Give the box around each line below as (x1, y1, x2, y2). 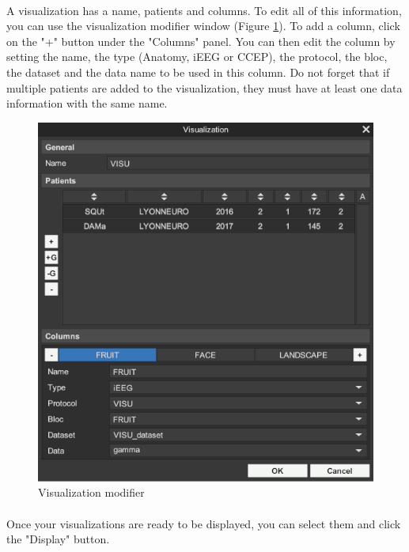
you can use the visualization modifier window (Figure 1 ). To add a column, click (6, 17, 400, 34)
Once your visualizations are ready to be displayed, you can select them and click (6, 515, 401, 531)
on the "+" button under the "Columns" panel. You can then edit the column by (6, 32, 396, 49)
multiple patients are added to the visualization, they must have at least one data (6, 79, 403, 96)
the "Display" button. (6, 531, 110, 547)
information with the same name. (6, 95, 168, 112)
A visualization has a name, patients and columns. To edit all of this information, (6, 2, 402, 18)
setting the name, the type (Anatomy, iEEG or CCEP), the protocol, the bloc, (6, 48, 388, 65)
